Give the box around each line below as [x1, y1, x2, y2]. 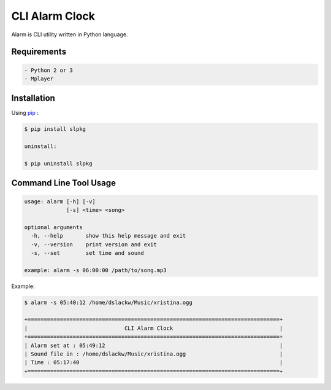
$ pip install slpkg [24, 126, 86, 133]
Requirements [11, 47, 67, 57]
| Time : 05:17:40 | [24, 359, 283, 366]
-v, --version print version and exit [31, 241, 158, 248]
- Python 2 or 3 [24, 66, 74, 74]
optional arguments [24, 224, 83, 230]
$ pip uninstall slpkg [24, 160, 93, 167]
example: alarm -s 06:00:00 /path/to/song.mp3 [24, 267, 167, 273]
